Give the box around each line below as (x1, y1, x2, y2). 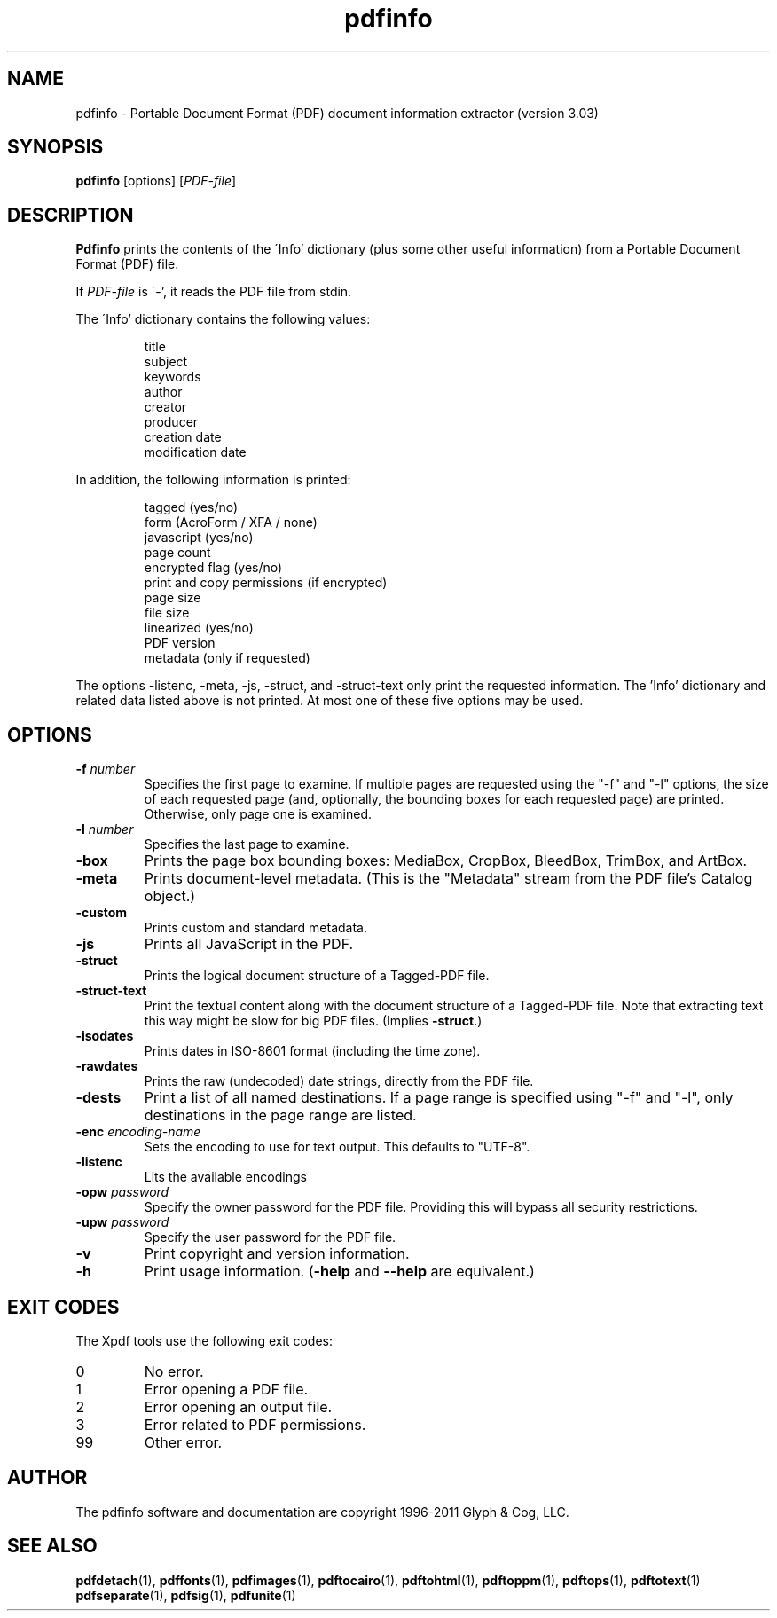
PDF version (144, 635, 216, 651)
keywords (144, 369, 201, 385)
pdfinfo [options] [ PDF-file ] (75, 173, 237, 189)
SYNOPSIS (7, 136, 104, 159)
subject (144, 354, 188, 370)
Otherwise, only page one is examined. (144, 806, 372, 822)
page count (144, 545, 211, 561)
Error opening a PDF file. (144, 1379, 309, 1398)
